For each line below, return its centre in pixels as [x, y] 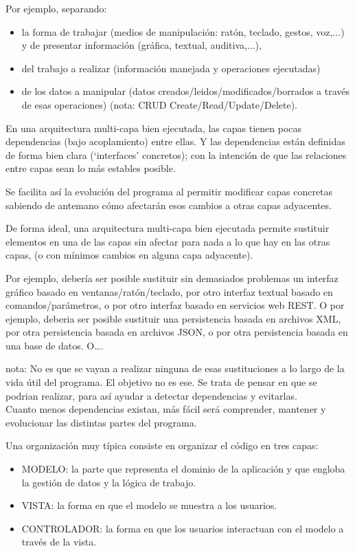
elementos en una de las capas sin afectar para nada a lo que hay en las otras [168, 241]
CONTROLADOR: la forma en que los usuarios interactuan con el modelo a [183, 528]
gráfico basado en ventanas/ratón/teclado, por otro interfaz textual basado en [169, 291]
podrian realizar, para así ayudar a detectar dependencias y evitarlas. [151, 395]
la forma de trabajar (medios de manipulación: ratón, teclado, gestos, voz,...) [183, 31]
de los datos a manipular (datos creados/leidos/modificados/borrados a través [185, 91]
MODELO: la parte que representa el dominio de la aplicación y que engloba [183, 469]
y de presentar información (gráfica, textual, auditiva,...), [141, 45]
